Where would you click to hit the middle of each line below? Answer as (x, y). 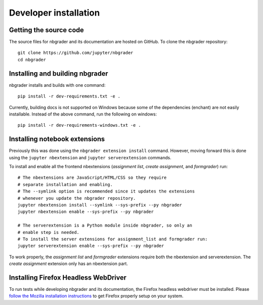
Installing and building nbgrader (58, 73)
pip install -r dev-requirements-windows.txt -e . (79, 125)
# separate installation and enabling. (65, 184)
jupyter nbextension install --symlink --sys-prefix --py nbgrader (100, 205)
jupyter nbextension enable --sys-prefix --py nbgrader (86, 212)
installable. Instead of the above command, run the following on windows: (83, 114)
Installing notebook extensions (57, 139)
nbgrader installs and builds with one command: (57, 85)
